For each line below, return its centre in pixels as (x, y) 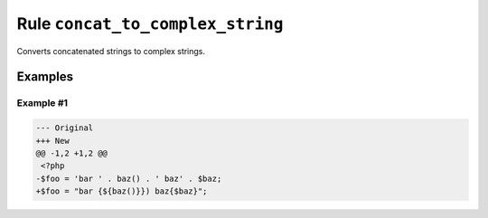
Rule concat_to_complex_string (150, 24)
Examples (45, 77)
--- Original (65, 128)
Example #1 (42, 103)
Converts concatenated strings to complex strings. (111, 51)
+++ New (52, 141)
